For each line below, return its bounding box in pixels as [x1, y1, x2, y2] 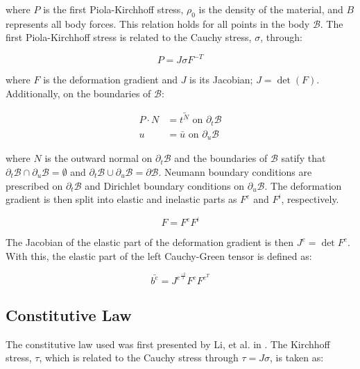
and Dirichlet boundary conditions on [85, 178, 245, 192]
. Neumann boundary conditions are [158, 164, 312, 179]
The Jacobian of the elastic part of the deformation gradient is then [6, 235, 294, 249]
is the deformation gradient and [43, 72, 178, 87]
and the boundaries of [174, 151, 268, 165]
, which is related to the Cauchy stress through [39, 350, 239, 365]
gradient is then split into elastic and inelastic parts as [6, 192, 237, 206]
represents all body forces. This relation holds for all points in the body [6, 16, 310, 31]
